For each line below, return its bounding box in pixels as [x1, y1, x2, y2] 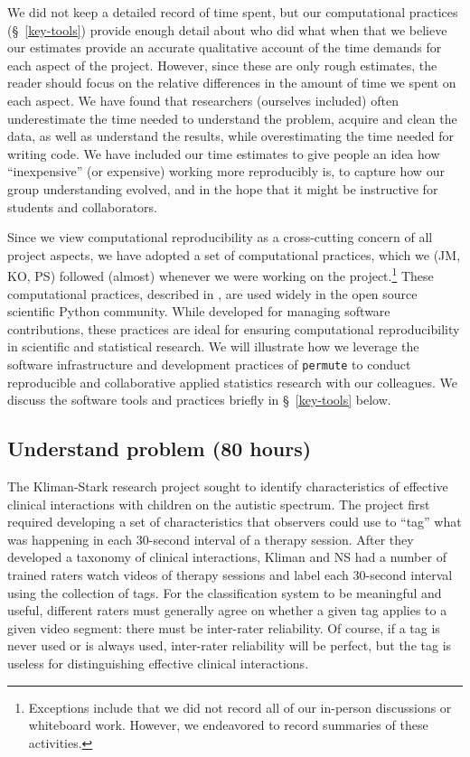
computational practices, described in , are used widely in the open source [7, 284, 418, 303]
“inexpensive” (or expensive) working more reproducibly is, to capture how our [7, 162, 445, 181]
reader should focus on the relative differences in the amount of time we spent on [7, 73, 456, 92]
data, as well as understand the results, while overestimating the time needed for [7, 126, 455, 145]
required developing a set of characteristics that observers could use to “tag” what [7, 512, 462, 531]
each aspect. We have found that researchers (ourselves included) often [7, 90, 399, 109]
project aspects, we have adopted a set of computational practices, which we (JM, [7, 245, 461, 264]
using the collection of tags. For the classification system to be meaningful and [7, 583, 442, 602]
